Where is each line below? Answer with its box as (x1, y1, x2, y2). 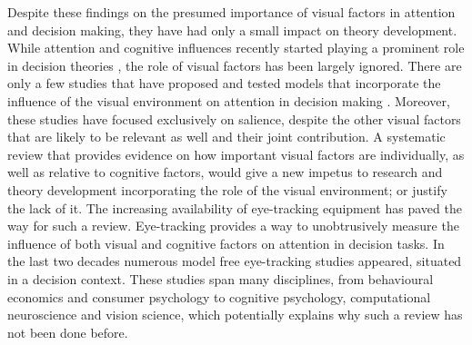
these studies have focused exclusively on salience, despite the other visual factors (7, 109, 461, 128)
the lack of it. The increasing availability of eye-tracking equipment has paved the (7, 198, 462, 217)
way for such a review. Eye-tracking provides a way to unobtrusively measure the (7, 216, 459, 235)
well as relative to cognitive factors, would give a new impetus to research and (7, 163, 443, 182)
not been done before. (7, 322, 128, 341)
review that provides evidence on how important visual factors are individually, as (7, 144, 465, 163)
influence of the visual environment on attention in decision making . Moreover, (7, 91, 450, 110)
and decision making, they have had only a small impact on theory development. (7, 20, 457, 39)
